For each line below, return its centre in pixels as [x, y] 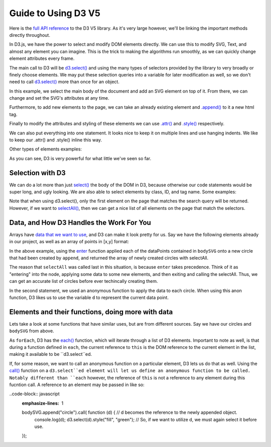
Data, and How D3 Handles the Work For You [80, 222]
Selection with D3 [38, 173]
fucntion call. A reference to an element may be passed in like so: [77, 385]
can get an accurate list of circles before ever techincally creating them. [84, 281]
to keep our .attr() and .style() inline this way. [56, 140]
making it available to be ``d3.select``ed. [51, 354]
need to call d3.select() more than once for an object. [64, 82]
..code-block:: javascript [34, 394]
